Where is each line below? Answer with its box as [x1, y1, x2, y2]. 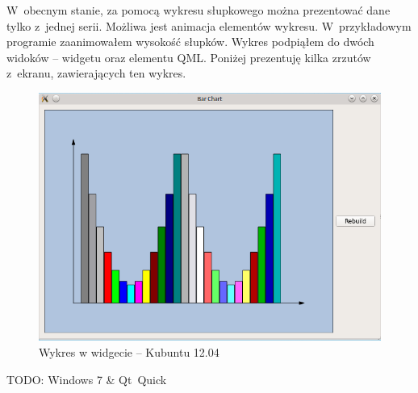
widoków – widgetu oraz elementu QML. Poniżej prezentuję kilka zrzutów [6, 48, 371, 65]
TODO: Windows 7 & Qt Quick [6, 370, 167, 387]
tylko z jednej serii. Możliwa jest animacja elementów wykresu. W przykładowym [6, 17, 412, 34]
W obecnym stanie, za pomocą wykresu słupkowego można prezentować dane [6, 2, 391, 18]
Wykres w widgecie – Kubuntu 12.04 [39, 343, 219, 360]
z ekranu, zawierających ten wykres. [6, 65, 186, 82]
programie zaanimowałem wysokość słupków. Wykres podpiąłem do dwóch [6, 33, 374, 50]
